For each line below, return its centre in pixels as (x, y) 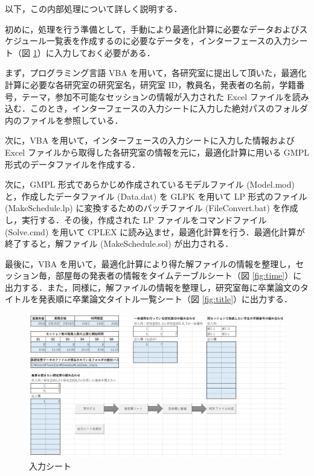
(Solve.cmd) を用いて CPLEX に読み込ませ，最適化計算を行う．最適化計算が (155, 231)
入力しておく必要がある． (104, 52)
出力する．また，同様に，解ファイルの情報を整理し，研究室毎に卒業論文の (153, 287)
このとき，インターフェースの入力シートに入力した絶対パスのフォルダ (169, 108)
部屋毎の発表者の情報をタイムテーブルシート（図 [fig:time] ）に (178, 275)
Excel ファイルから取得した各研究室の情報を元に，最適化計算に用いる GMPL (157, 152)
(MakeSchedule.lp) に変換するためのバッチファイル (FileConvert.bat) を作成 (152, 208)
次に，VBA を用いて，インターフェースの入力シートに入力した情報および (150, 140)
